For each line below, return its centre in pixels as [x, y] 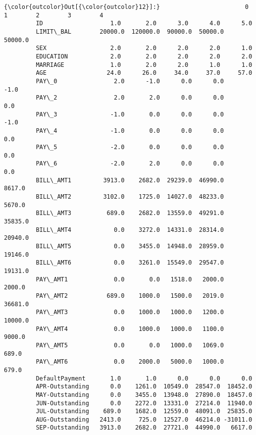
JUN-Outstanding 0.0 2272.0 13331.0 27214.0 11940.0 [144, 403]
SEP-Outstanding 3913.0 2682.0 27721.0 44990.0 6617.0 [144, 428]
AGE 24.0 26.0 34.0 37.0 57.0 [144, 73]
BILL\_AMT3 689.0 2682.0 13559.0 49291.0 [130, 213]
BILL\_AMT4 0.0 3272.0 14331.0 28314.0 [130, 230]
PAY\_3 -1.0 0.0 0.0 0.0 [130, 114]
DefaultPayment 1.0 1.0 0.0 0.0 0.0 [144, 378]
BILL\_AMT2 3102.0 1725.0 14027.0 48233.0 [130, 197]
